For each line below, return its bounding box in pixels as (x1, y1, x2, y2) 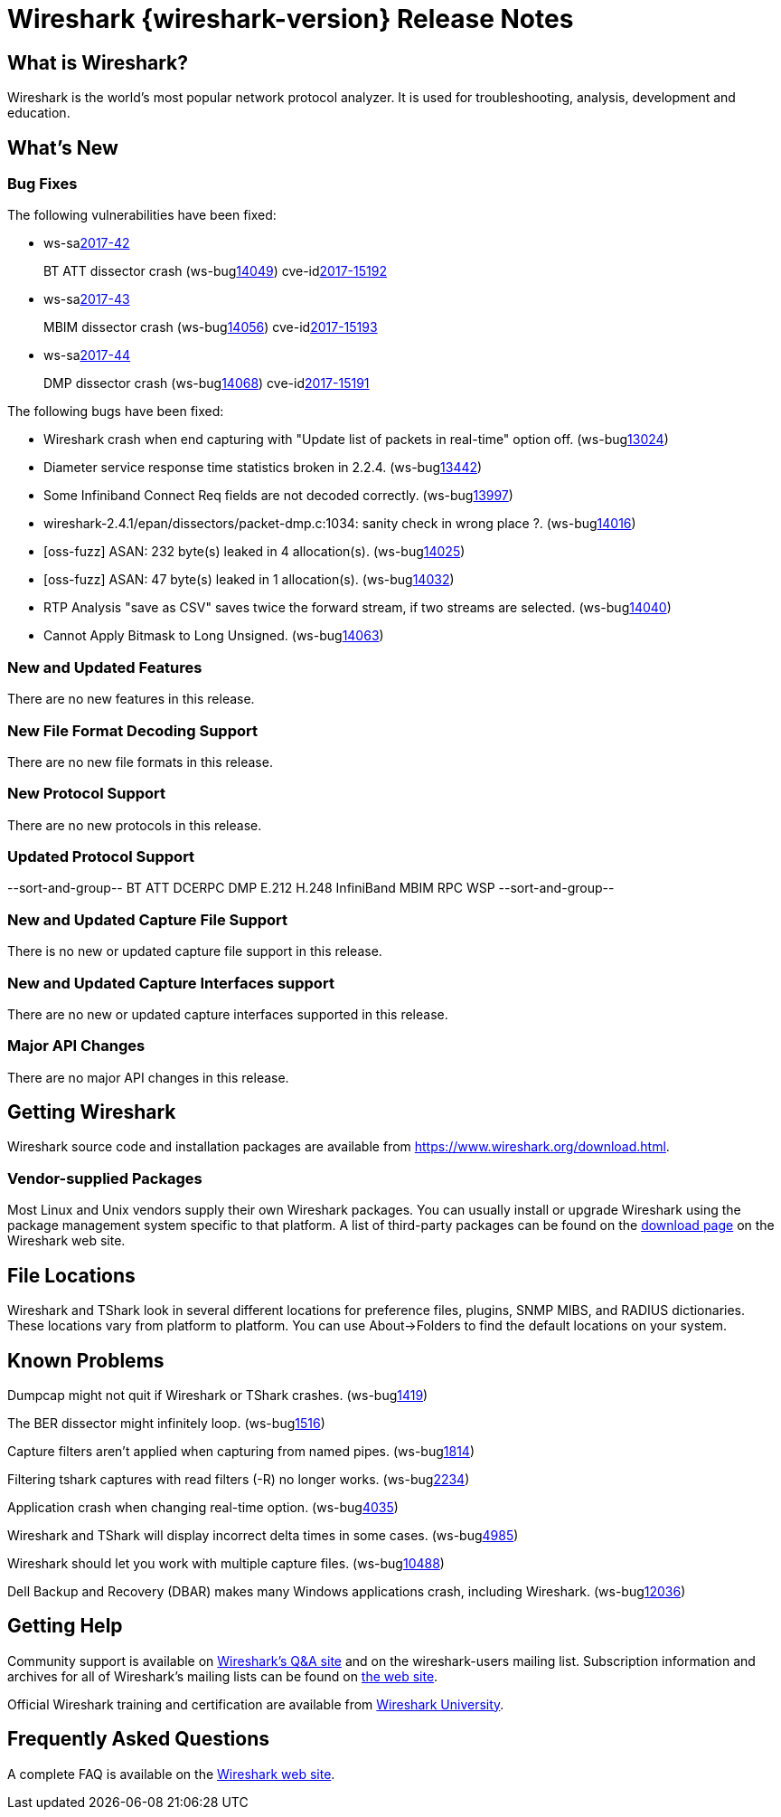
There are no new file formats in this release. (7, 753, 273, 770)
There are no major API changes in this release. (7, 1069, 289, 1085)
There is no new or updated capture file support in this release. (7, 943, 382, 960)
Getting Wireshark (7, 1101, 176, 1124)
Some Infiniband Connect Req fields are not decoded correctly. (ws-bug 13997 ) (43, 487, 513, 504)
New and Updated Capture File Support (7, 910, 288, 929)
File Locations (7, 1263, 136, 1287)
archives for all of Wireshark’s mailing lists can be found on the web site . (7, 1668, 438, 1684)
